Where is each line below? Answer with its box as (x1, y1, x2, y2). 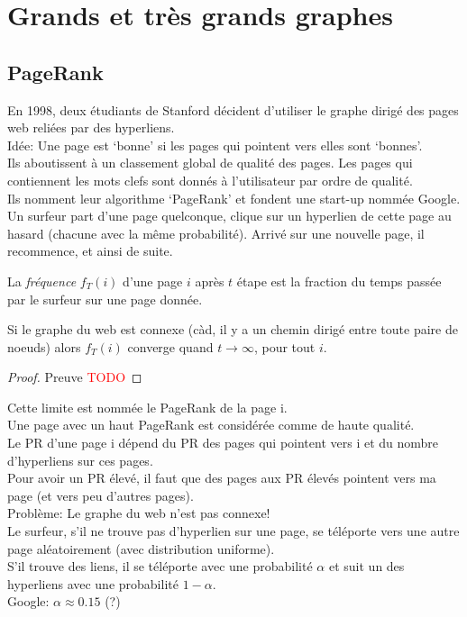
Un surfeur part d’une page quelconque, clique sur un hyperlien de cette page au (7, 206, 452, 225)
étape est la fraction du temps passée (236, 271, 442, 290)
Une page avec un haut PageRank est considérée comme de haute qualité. (7, 415, 415, 434)
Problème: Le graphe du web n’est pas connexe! (7, 504, 270, 522)
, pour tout (253, 337, 316, 356)
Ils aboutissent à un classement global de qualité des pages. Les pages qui (7, 153, 413, 172)
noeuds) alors (7, 337, 81, 356)
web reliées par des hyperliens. (7, 118, 175, 137)
